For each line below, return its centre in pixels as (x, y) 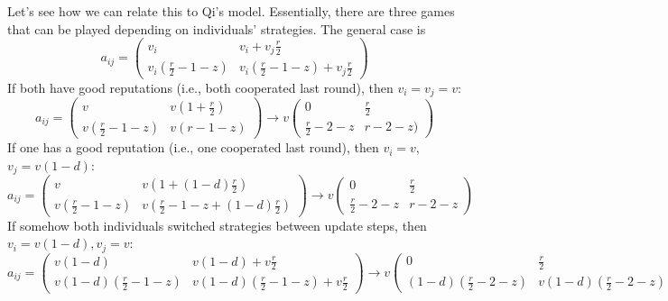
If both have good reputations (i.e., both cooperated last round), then (200, 87)
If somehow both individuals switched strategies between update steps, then (217, 225)
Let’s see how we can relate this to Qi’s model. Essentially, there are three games (231, 11)
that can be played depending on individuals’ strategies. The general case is (217, 28)
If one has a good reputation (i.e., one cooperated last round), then (193, 147)
